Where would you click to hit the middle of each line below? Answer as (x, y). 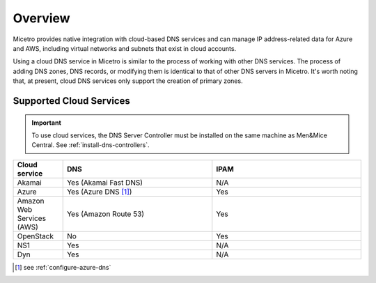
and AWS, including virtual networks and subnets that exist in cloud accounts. (125, 48)
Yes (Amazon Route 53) (105, 214)
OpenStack (36, 236)
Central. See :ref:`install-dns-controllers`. (91, 145)
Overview (41, 18)
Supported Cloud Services (71, 101)
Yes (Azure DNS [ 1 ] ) (99, 192)
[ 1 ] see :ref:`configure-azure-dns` (63, 267)
